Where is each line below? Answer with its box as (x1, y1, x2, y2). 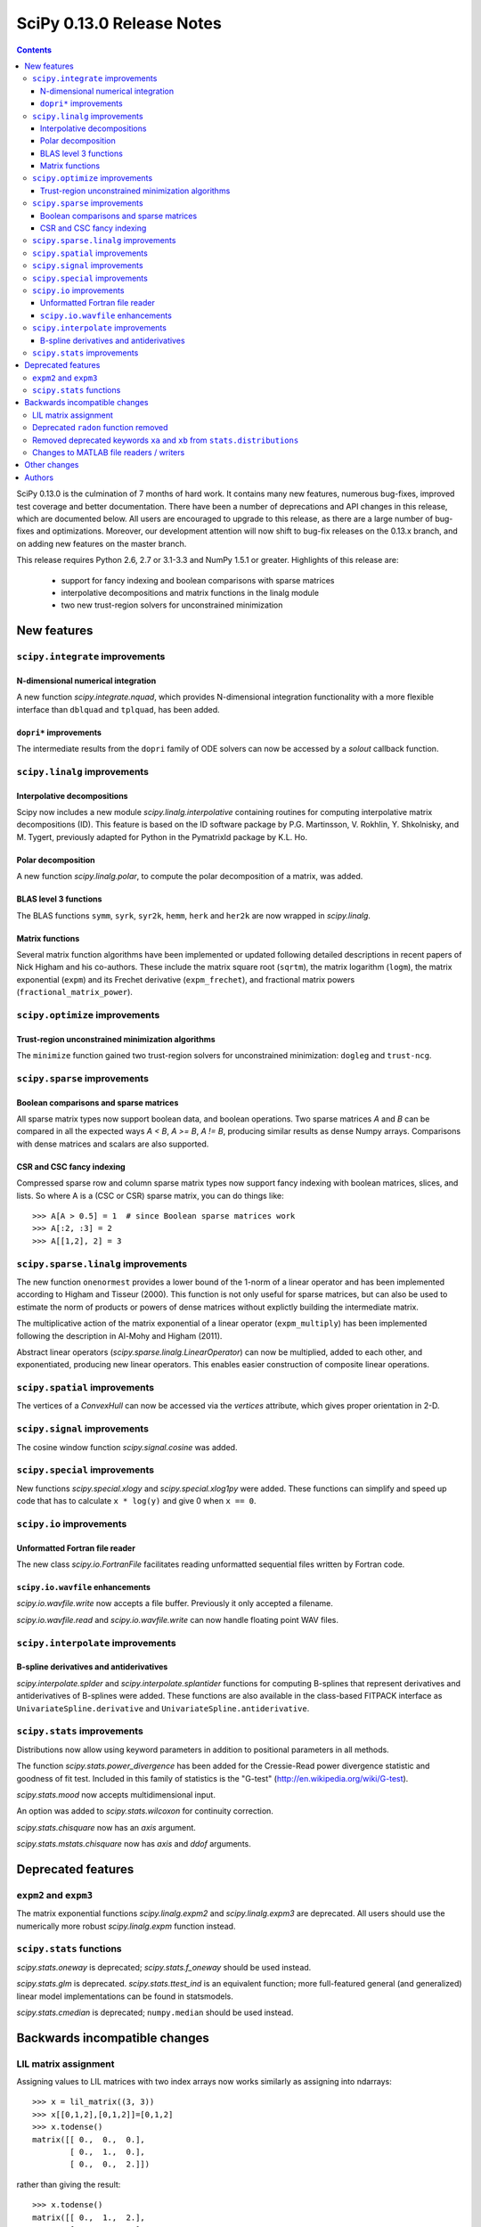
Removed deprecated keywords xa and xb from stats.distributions (32, 435, 299, 445)
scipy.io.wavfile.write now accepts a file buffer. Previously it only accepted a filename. (16, 1598, 334, 1609)
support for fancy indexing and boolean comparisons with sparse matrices (61, 575, 335, 585)
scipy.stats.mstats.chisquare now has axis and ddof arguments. (16, 1839, 251, 1849)
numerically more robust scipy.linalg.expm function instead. (16, 1921, 236, 1931)
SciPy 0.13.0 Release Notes (16, 13, 222, 33)
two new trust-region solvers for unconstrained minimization (61, 600, 283, 610)
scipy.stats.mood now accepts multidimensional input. (16, 1789, 216, 1799)
